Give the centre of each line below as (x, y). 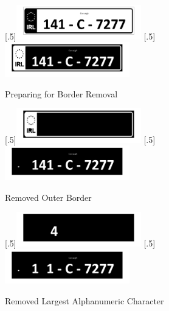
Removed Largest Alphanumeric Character (84, 300)
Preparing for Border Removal (61, 93)
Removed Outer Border (48, 197)
